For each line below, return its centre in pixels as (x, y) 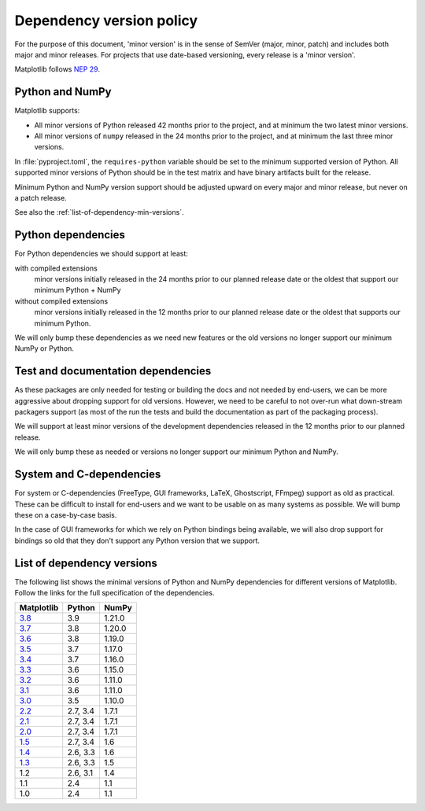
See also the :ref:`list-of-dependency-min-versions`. (99, 212)
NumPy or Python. (44, 348)
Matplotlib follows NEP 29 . (57, 69)
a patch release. (41, 197)
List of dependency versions (86, 563)
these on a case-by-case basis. (66, 514)
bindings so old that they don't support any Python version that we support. (137, 540)
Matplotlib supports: (47, 111)
